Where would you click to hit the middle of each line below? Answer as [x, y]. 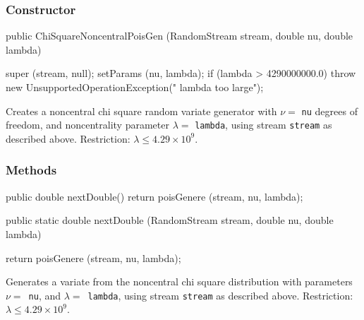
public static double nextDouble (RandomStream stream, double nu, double [170, 220]
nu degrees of [329, 111]
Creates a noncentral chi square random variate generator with [141, 111]
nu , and [45, 295]
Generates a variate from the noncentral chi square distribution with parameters [179, 282]
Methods [31, 170]
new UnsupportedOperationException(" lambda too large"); [135, 87]
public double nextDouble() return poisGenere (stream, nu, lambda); [154, 196]
